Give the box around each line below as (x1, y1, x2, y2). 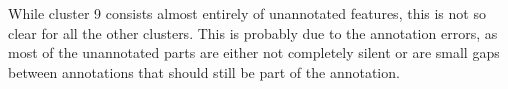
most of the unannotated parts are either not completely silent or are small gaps (8, 42, 500, 63)
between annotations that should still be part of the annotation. (8, 61, 400, 82)
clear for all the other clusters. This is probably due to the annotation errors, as (8, 22, 498, 43)
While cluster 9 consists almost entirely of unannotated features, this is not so (8, 3, 486, 23)
